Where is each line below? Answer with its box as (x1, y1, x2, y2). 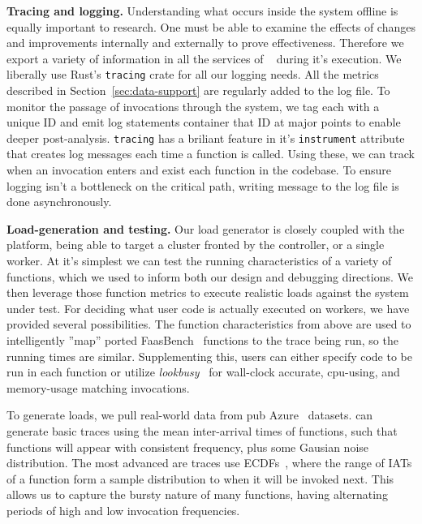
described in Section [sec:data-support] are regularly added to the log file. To (6, 82, 390, 99)
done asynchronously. (6, 193, 112, 210)
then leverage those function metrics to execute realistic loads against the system (6, 284, 409, 301)
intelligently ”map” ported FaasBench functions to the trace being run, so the (6, 332, 398, 348)
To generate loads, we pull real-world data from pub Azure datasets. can (6, 406, 373, 423)
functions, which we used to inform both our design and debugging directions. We (6, 268, 413, 285)
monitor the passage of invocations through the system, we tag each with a (6, 97, 380, 114)
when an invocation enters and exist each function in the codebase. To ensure (6, 161, 392, 178)
